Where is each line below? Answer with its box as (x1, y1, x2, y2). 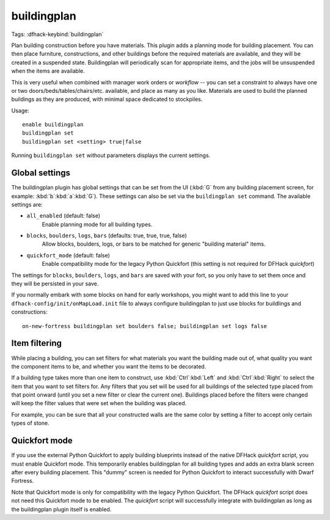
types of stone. (11, 419, 50, 427)
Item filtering (11, 338, 62, 348)
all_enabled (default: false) (26, 212, 101, 219)
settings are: (11, 200, 43, 208)
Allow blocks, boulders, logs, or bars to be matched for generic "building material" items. (42, 240, 266, 247)
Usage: (11, 107, 30, 114)
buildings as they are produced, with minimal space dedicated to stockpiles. (11, 95, 203, 103)
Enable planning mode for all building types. (42, 221, 153, 228)
